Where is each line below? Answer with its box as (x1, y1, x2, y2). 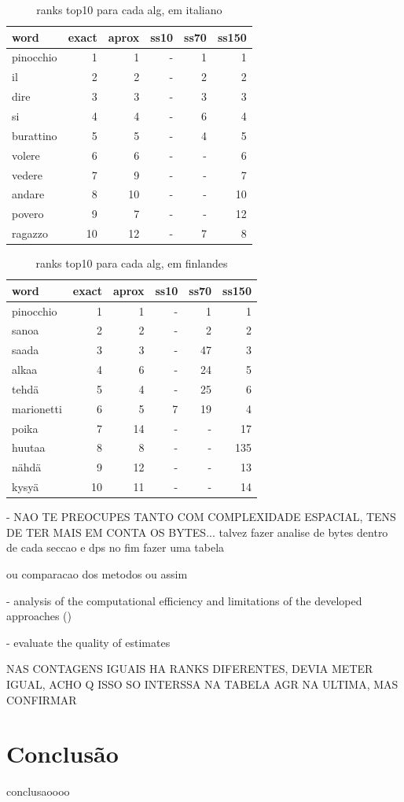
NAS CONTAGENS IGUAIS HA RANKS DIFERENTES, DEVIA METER (6, 660, 373, 677)
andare (12, 186, 45, 202)
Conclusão (6, 737, 119, 770)
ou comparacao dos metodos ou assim (6, 566, 188, 582)
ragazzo (12, 225, 48, 242)
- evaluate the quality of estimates (6, 634, 171, 650)
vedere (12, 166, 42, 183)
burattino (12, 127, 57, 143)
